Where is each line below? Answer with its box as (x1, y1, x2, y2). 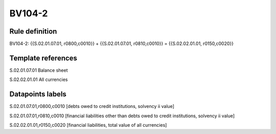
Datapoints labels (9, 90, 66, 99)
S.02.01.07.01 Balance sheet (9, 67, 68, 73)
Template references (9, 53, 78, 62)
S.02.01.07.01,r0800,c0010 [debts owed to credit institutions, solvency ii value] (9, 103, 175, 110)
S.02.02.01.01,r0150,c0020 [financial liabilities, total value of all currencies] (9, 122, 167, 128)
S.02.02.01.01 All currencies (9, 76, 68, 83)
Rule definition (9, 27, 57, 36)
